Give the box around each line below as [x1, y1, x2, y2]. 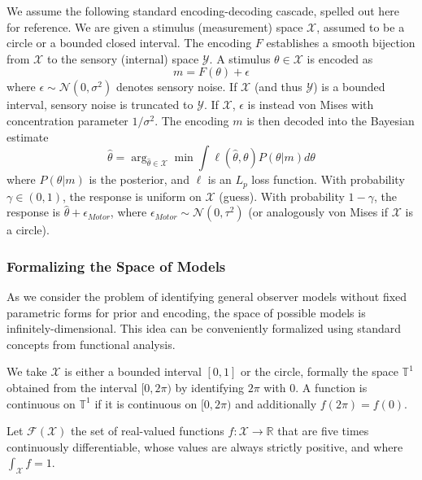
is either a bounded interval [64, 363, 202, 380]
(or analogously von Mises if [248, 203, 389, 220]
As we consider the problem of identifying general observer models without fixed [7, 288, 407, 305]
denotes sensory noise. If [115, 78, 237, 95]
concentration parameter [7, 111, 128, 129]
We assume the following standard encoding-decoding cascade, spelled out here [7, 2, 400, 19]
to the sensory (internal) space [46, 50, 199, 67]
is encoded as [307, 50, 373, 67]
